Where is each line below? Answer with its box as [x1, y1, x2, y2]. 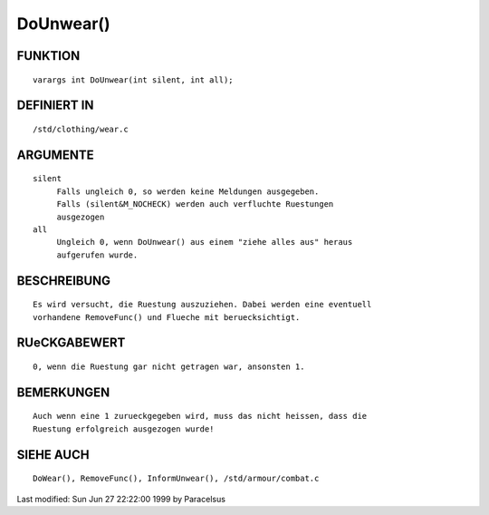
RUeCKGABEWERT [16, 335, 126, 351]
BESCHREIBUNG [16, 273, 111, 288]
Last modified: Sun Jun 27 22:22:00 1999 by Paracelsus [16, 493, 226, 504]
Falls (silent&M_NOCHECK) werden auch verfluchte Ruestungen [56, 199, 334, 209]
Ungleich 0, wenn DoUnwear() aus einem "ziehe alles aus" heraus [56, 237, 353, 248]
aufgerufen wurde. [56, 249, 139, 260]
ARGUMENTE [16, 147, 94, 162]
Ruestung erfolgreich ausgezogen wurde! [33, 423, 215, 434]
